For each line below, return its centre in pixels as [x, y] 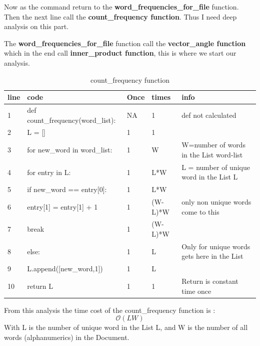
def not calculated [209, 115]
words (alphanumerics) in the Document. [67, 337]
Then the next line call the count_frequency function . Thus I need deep [120, 16]
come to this [200, 211]
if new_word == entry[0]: [67, 189]
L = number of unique [216, 167]
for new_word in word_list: [70, 150]
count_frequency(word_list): [71, 120]
